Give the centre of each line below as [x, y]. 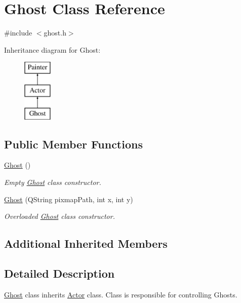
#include [18, 33]
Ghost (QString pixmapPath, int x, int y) [69, 199]
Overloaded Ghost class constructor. [59, 216]
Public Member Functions [73, 144]
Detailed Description [59, 273]
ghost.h [55, 33]
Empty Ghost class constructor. [53, 182]
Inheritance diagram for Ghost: [52, 49]
